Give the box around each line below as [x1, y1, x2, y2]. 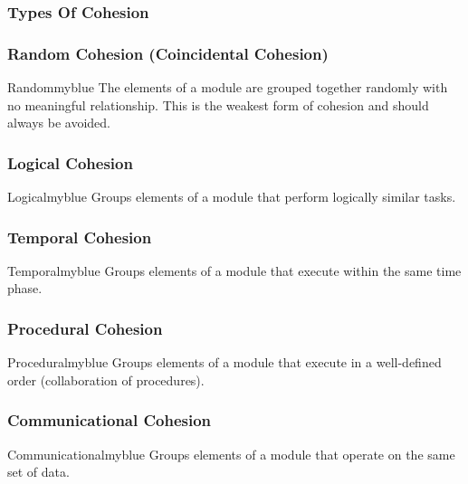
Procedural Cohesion [7, 317, 163, 339]
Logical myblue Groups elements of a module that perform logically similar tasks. [7, 187, 456, 206]
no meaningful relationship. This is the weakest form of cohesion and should [7, 95, 429, 114]
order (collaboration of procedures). [7, 370, 205, 389]
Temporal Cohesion [7, 225, 152, 248]
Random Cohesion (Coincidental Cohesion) [7, 42, 329, 64]
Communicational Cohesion [7, 409, 212, 432]
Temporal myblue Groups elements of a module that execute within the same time [7, 261, 462, 280]
